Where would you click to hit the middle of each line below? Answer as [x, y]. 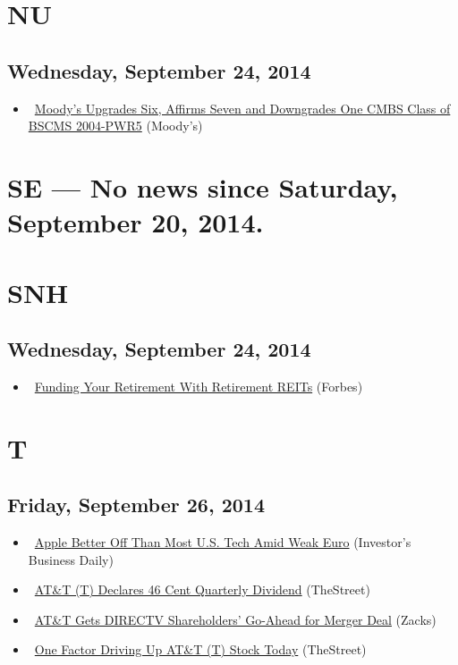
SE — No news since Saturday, [203, 186]
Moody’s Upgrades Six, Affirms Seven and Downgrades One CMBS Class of [242, 108]
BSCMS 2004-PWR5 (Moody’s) [115, 126]
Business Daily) [71, 559]
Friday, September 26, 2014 [136, 505]
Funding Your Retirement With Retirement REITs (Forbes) [199, 386]
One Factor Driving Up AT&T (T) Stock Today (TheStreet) [200, 649]
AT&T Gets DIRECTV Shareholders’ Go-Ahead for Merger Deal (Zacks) [235, 619]
